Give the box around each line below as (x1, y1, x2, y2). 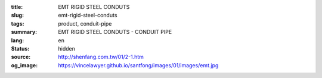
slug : (11, 12, 24, 19)
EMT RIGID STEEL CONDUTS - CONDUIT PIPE (58, 29, 172, 36)
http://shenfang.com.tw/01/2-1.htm (58, 54, 144, 61)
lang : (11, 36, 24, 44)
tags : (11, 20, 24, 27)
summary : (11, 29, 38, 36)
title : (11, 4, 23, 10)
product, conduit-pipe (58, 20, 112, 27)
